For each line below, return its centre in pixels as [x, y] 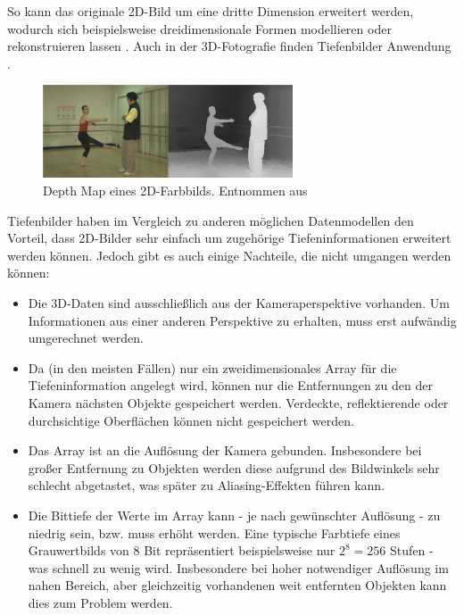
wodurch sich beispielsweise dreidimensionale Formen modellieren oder [199, 28]
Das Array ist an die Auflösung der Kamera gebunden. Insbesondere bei [225, 450]
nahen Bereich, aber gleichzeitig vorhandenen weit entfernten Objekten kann [237, 585]
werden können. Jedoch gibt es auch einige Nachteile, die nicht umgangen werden [229, 255]
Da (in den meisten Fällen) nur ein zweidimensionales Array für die [212, 367]
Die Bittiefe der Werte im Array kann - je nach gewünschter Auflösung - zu [234, 515]
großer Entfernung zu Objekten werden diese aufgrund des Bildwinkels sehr [234, 467]
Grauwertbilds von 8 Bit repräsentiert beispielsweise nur [182, 550]
